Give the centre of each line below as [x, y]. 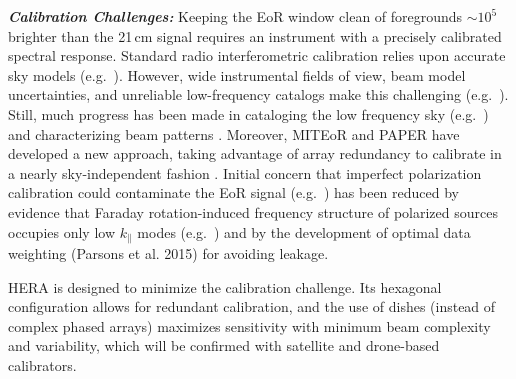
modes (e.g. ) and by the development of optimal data [304, 231]
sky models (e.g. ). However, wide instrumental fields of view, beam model [237, 74]
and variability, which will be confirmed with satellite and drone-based [224, 345]
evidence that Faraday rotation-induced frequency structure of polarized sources [253, 211]
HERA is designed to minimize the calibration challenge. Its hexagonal [225, 286]
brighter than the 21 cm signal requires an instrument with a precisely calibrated [255, 35]
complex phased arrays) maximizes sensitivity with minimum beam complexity [249, 325]
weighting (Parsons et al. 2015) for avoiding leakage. [168, 252]
